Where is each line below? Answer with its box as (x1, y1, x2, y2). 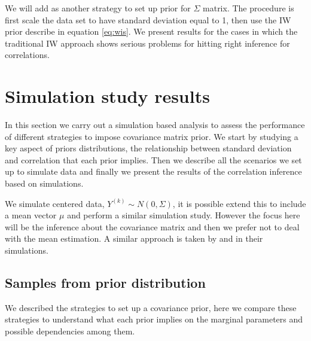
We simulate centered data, (5, 197, 105, 209)
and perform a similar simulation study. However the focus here (67, 209, 300, 221)
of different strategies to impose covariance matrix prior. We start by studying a (5, 130, 298, 142)
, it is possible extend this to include (172, 197, 306, 209)
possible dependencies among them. (5, 325, 135, 337)
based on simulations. (5, 177, 84, 190)
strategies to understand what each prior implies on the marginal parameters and (5, 313, 303, 325)
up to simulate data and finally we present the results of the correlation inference (5, 165, 302, 178)
